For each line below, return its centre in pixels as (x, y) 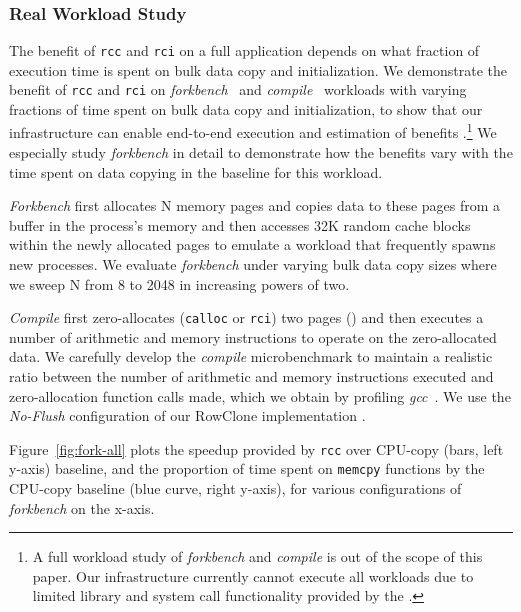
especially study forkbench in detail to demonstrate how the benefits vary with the (261, 151)
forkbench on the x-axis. (82, 507)
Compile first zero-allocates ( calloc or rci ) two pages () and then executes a (246, 317)
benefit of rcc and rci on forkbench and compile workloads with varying (238, 89)
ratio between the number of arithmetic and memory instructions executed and (251, 375)
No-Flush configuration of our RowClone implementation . (187, 415)
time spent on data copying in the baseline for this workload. (196, 171)
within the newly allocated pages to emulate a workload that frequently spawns (252, 244)
